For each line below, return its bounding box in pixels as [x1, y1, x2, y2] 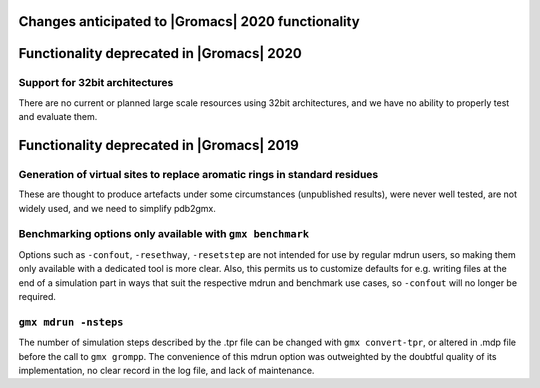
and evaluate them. [18, 111, 98, 123]
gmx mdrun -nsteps [18, 315, 124, 329]
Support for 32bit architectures [18, 76, 174, 90]
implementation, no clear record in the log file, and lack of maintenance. [18, 364, 315, 376]
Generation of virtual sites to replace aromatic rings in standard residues [18, 167, 379, 181]
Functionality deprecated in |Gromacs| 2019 [18, 136, 299, 154]
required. [18, 291, 57, 303]
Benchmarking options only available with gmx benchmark [18, 227, 310, 241]
